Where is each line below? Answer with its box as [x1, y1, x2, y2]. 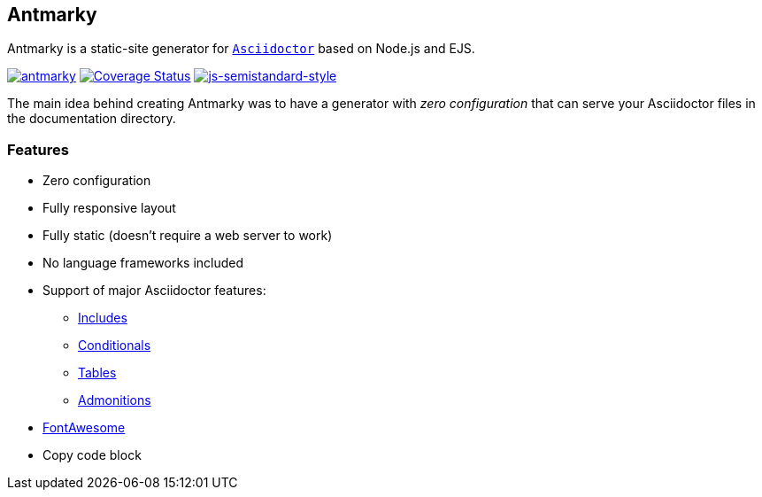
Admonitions [78, 392, 151, 408]
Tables [78, 365, 117, 381]
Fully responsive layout [42, 200, 176, 216]
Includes [78, 310, 127, 326]
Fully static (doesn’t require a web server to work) [42, 228, 333, 244]
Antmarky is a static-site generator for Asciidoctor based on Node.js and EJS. [7, 41, 475, 57]
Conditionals [78, 338, 151, 353]
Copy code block [42, 447, 142, 463]
